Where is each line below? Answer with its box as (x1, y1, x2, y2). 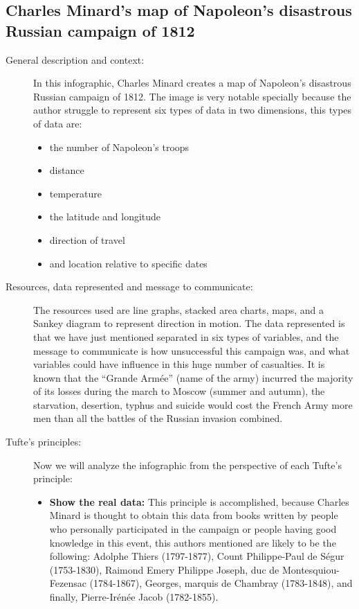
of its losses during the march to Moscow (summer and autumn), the (33, 384, 325, 398)
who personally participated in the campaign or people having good (49, 522, 337, 536)
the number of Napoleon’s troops (49, 139, 190, 154)
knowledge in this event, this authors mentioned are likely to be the (49, 535, 336, 549)
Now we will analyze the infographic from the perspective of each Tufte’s (33, 457, 342, 472)
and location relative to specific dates (49, 256, 208, 270)
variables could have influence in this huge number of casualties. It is (33, 357, 325, 371)
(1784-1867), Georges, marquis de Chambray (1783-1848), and (89, 576, 353, 590)
